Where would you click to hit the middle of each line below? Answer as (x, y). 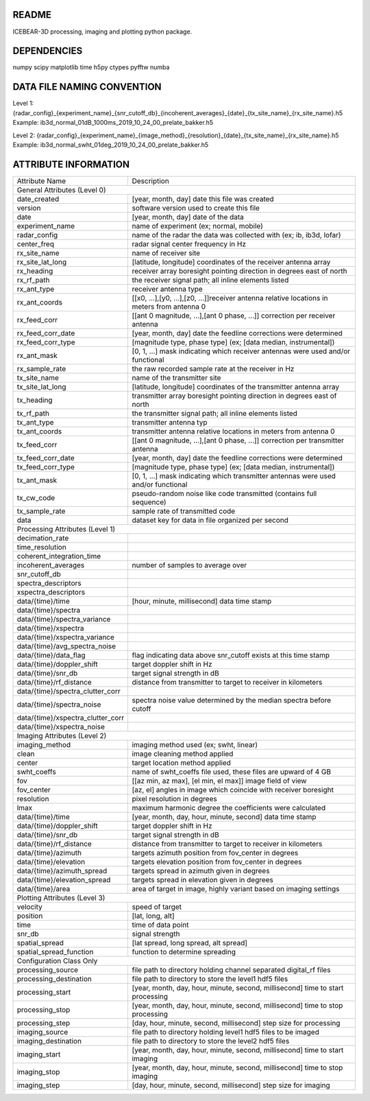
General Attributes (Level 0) (61, 190)
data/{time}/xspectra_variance (65, 637)
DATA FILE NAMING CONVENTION (87, 87)
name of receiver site (166, 252)
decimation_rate (43, 538)
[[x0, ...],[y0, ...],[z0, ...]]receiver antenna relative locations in (230, 298)
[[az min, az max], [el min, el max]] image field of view (219, 781)
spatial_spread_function (55, 951)
